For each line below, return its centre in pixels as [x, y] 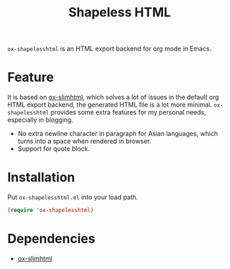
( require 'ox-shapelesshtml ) [51, 211]
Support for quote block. [54, 149]
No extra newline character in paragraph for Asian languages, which [118, 134]
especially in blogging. [40, 120]
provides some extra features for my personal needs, [129, 112]
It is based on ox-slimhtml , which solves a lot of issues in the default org [113, 97]
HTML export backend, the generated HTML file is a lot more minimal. [110, 105]
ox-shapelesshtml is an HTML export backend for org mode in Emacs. [109, 49]
